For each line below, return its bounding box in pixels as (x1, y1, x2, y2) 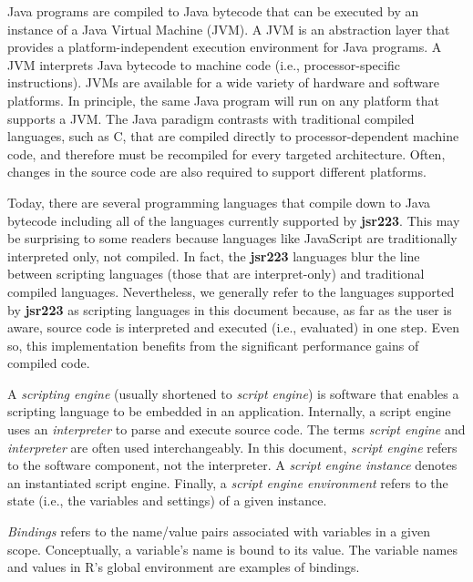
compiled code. (7, 353, 90, 373)
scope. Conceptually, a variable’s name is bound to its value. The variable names (7, 539, 458, 558)
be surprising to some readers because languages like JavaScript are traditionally (7, 229, 458, 248)
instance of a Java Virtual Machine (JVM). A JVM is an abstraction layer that (7, 19, 450, 38)
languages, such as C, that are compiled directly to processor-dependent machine (7, 127, 459, 146)
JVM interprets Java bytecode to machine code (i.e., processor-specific (7, 55, 400, 74)
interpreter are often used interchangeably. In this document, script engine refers (7, 437, 458, 456)
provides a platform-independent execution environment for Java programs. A (7, 37, 442, 56)
